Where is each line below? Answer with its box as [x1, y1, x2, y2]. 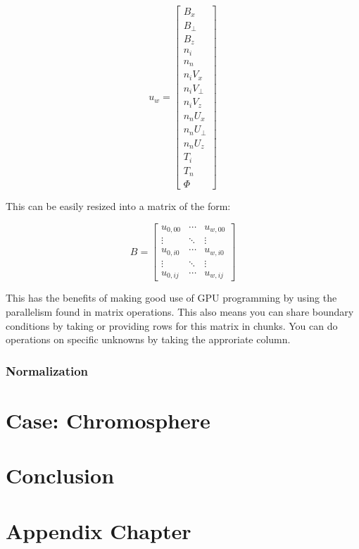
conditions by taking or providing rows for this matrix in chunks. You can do [6, 318, 338, 333]
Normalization [6, 362, 89, 379]
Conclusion [6, 461, 115, 490]
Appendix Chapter [6, 516, 191, 545]
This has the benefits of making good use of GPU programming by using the [6, 290, 337, 305]
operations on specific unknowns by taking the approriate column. [6, 332, 291, 347]
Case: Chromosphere [6, 405, 210, 434]
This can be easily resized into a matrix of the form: [6, 199, 231, 214]
